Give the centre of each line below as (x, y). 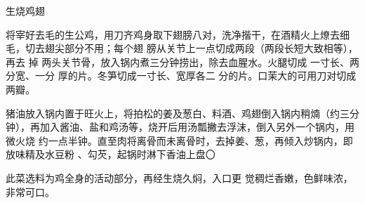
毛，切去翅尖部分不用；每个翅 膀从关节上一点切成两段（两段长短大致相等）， (182, 48)
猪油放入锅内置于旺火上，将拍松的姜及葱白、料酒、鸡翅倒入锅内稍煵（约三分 (182, 113)
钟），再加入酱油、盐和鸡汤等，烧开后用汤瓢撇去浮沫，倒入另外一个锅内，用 (180, 127)
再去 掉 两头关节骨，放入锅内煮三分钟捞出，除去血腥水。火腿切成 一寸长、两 (182, 61)
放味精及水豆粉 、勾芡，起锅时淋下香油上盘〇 (111, 154)
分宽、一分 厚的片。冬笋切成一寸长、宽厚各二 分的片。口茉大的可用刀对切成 (181, 76)
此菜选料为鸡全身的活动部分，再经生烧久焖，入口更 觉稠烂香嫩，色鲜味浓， (179, 177)
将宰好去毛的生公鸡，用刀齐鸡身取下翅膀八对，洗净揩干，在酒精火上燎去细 (178, 34)
